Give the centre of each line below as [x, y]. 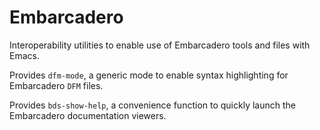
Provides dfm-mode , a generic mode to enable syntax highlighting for [149, 75]
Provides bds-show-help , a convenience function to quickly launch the [152, 105]
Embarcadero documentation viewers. [88, 115]
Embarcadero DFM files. [56, 85]
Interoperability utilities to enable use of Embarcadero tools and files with [160, 45]
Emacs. [24, 55]
